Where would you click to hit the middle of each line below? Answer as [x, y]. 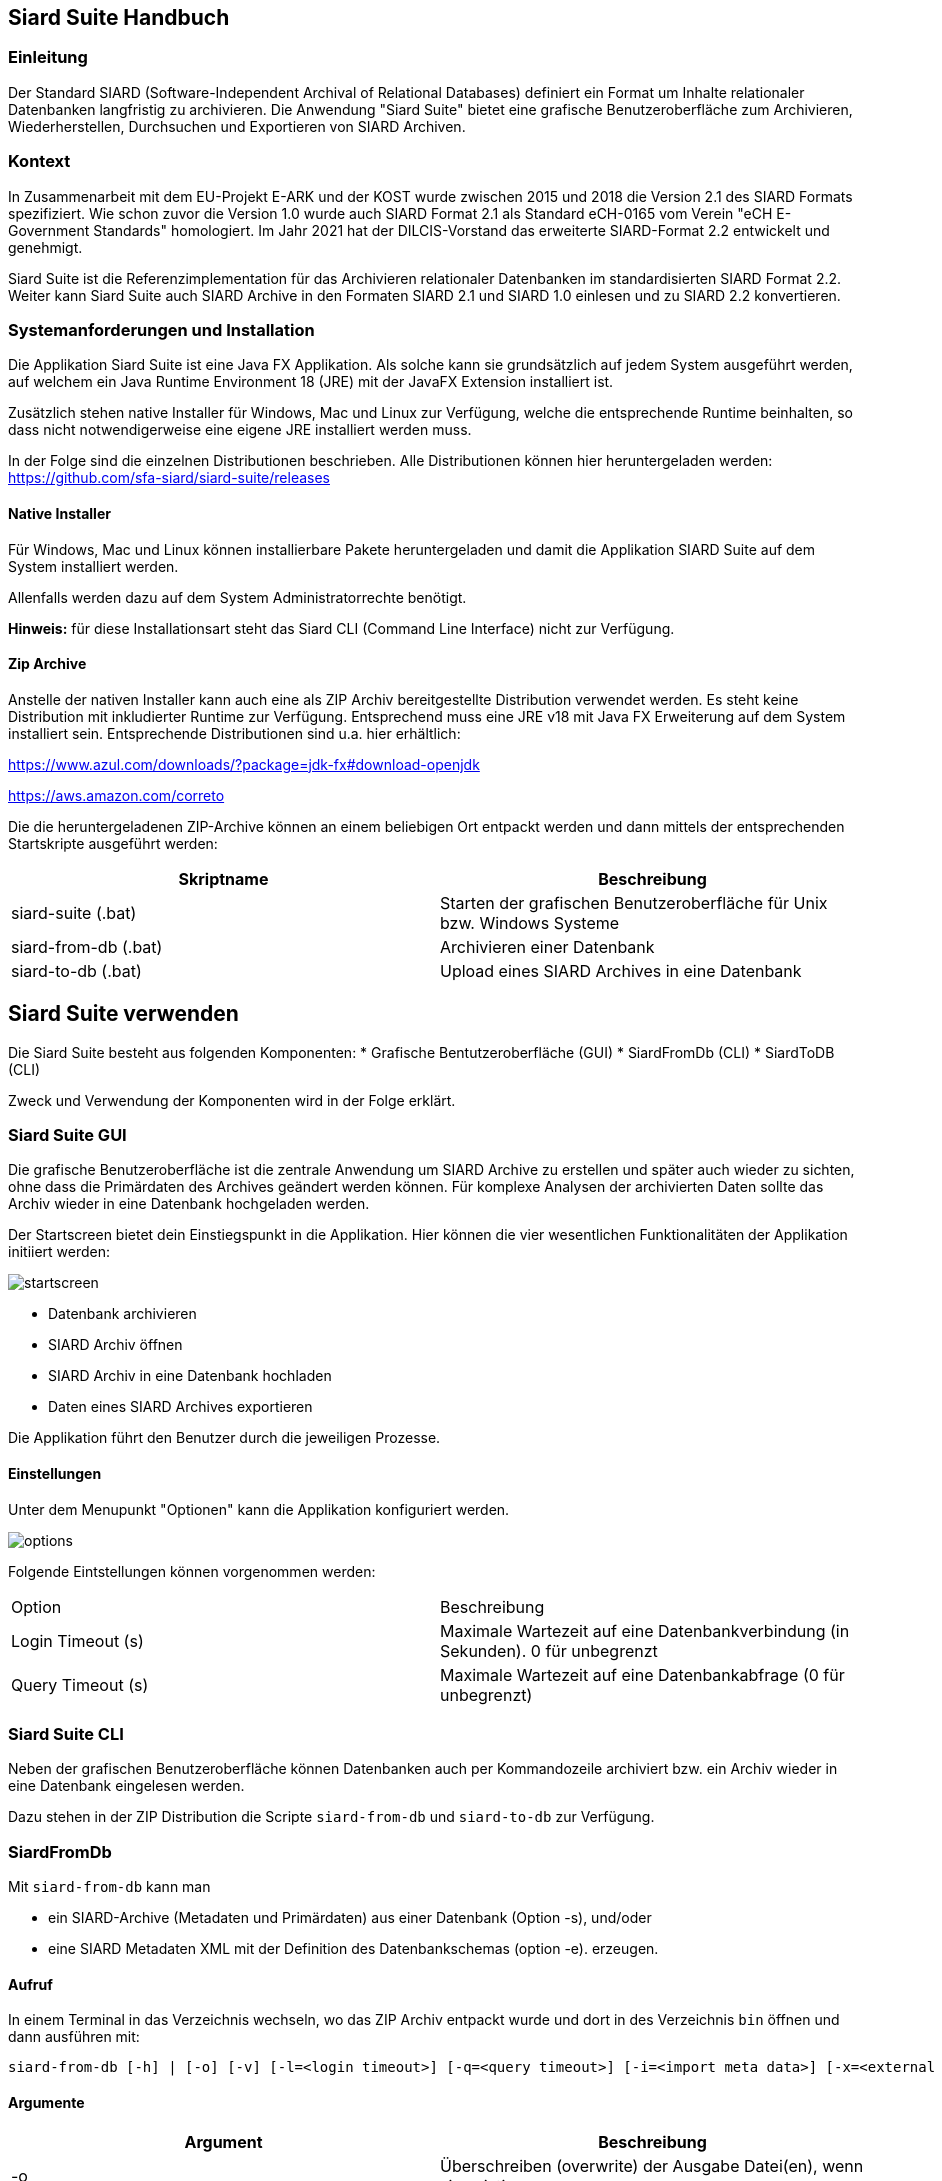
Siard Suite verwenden [123, 1014]
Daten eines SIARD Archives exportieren [180, 1407]
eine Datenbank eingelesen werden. [126, 1786]
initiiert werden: [59, 1252]
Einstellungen [55, 1473]
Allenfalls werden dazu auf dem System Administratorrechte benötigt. [237, 597]
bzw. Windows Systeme [530, 922]
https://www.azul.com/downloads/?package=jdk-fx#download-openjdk [244, 764]
